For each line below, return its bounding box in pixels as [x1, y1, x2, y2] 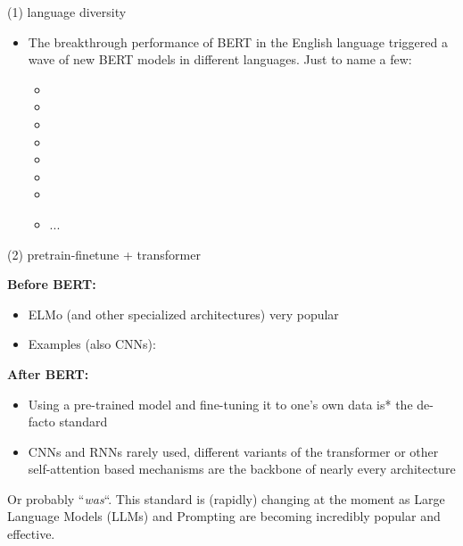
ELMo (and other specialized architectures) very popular [28, 304, 339, 323]
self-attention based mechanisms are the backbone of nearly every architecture [28, 459, 456, 478]
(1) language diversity [7, 3, 127, 21]
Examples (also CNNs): [28, 335, 156, 353]
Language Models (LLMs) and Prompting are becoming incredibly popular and [7, 507, 441, 525]
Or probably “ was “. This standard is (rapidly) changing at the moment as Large [7, 489, 445, 508]
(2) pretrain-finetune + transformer [7, 244, 201, 263]
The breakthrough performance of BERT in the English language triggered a [28, 32, 448, 51]
